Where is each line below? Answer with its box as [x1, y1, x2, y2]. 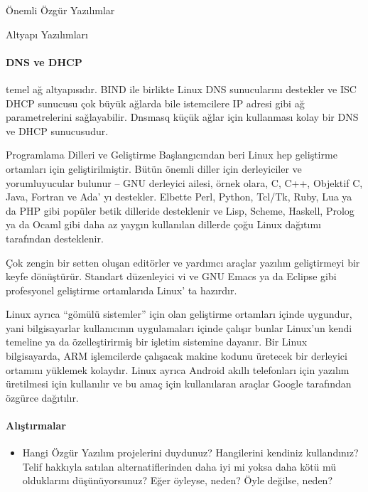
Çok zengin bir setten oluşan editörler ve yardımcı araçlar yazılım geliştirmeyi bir [6, 255, 360, 269]
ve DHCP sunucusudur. [6, 123, 109, 138]
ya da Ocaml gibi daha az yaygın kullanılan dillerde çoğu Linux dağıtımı [6, 217, 322, 232]
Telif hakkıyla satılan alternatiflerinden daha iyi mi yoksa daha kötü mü [22, 459, 337, 474]
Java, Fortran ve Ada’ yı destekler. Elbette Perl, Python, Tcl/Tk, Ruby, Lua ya [6, 189, 352, 204]
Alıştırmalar [6, 418, 66, 433]
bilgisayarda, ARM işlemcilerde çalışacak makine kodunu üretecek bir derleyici [6, 348, 347, 363]
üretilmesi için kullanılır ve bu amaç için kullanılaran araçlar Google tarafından [6, 376, 352, 391]
